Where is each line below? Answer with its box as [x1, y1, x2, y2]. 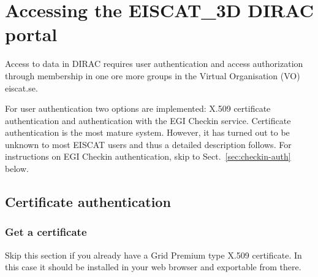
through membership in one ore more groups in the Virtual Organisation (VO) [5, 69, 300, 82]
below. [5, 162, 29, 175]
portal [5, 21, 58, 47]
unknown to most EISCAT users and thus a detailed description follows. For [5, 138, 292, 150]
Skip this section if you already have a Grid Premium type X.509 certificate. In [5, 248, 302, 261]
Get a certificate [5, 224, 87, 240]
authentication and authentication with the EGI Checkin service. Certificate [5, 114, 291, 127]
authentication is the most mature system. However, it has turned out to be [5, 126, 290, 139]
